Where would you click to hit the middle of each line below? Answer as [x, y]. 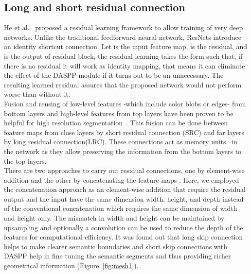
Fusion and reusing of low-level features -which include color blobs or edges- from [125, 103]
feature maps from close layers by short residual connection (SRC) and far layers [124, 132]
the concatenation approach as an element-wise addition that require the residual [125, 189]
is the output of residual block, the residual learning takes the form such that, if [123, 56]
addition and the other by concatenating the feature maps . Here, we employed [122, 180]
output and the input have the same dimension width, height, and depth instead [124, 198]
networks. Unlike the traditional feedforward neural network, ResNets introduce [123, 37]
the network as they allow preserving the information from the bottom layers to [123, 151]
